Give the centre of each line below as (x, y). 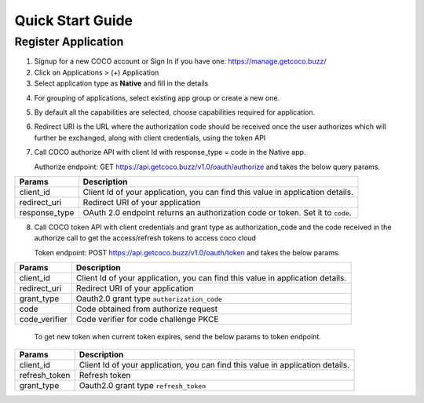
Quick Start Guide (74, 20)
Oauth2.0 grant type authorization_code (149, 299)
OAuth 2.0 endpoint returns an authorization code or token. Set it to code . (217, 212)
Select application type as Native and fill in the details (121, 83)
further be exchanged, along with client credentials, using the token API (150, 137)
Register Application (69, 42)
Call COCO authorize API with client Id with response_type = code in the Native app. (170, 152)
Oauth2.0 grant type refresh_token (143, 386)
